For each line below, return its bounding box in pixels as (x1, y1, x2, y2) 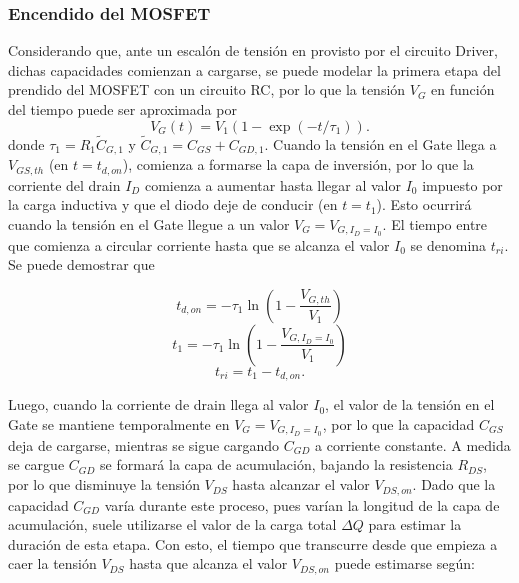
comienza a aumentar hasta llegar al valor (144, 174, 401, 195)
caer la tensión (8, 553, 97, 574)
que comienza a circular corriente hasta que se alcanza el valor (8, 234, 390, 255)
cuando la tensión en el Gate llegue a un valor (8, 213, 290, 234)
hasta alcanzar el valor (232, 474, 370, 495)
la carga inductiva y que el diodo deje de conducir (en (8, 194, 338, 215)
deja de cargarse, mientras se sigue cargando (8, 434, 280, 455)
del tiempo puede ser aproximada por (8, 99, 237, 119)
